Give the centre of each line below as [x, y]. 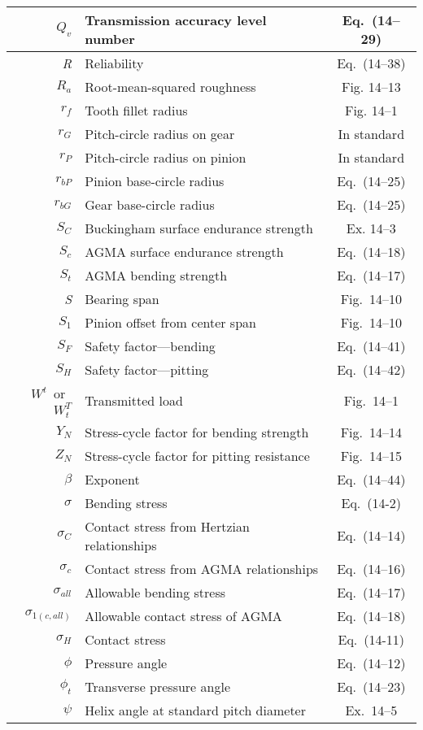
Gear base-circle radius [150, 204]
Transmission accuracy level [176, 20]
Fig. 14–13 [371, 87]
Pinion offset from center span [170, 322]
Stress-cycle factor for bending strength [197, 432]
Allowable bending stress [155, 592]
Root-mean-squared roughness [170, 87]
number [110, 39]
